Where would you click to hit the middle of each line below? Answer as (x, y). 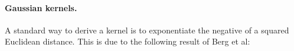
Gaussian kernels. (41, 7)
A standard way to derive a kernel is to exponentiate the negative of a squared (147, 30)
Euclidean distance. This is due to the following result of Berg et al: (128, 41)
